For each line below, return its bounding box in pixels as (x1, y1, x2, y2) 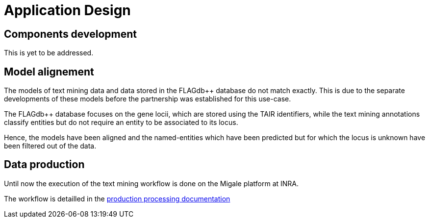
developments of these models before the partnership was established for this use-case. (4, 95, 291, 103)
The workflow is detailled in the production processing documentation (4, 194, 230, 203)
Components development (4, 27, 137, 40)
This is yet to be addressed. (4, 49, 94, 57)
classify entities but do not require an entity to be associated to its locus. (4, 118, 238, 127)
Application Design (4, 2, 131, 19)
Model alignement (4, 65, 94, 78)
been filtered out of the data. (4, 142, 97, 150)
